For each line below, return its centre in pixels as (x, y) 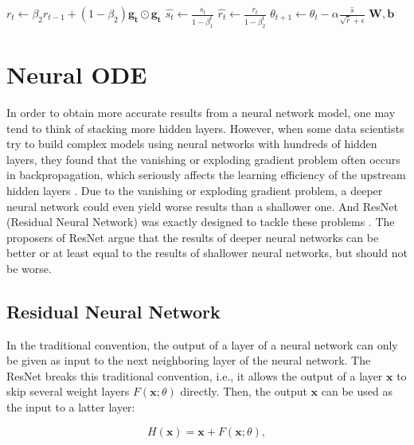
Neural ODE (77, 74)
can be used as (357, 391)
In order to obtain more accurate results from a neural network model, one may (201, 112)
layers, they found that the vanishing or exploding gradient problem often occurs (203, 159)
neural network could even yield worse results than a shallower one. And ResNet (202, 206)
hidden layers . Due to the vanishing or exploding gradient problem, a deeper (195, 190)
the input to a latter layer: (71, 407)
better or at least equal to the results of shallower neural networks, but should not (207, 253)
